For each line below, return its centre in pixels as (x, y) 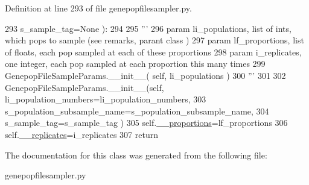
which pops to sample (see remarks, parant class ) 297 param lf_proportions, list (154, 40)
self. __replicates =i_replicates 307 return (81, 134)
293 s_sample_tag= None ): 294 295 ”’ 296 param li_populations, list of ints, (148, 28)
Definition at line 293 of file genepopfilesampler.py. (98, 8)
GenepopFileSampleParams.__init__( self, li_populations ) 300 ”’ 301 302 (145, 75)
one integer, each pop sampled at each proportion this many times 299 (135, 64)
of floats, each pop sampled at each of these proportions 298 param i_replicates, (153, 52)
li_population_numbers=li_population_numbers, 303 (106, 99)
